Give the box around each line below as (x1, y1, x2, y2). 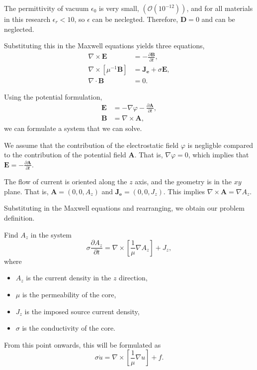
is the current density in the (26, 272, 111, 283)
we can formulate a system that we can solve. (4, 123, 142, 133)
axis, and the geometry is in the (135, 176, 232, 187)
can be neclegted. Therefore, (92, 14, 178, 24)
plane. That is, (4, 186, 49, 196)
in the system (30, 229, 72, 240)
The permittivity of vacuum (4, 3, 89, 13)
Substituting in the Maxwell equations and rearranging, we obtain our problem (4, 203, 245, 213)
